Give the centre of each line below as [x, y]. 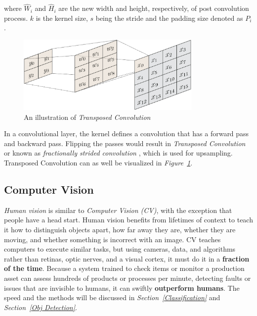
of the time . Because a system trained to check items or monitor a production [124, 268]
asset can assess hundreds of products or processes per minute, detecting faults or [128, 278]
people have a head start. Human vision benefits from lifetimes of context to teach [128, 220]
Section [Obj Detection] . [41, 307]
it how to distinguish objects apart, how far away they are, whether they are [120, 230]
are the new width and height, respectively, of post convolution [154, 8]
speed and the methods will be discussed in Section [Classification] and [112, 297]
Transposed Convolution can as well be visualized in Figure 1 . [98, 163]
